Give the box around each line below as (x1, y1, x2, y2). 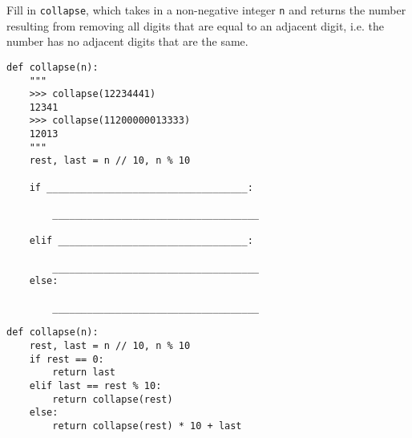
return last (52, 367, 116, 379)
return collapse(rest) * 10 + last (52, 420, 242, 432)
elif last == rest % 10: (29, 379, 162, 391)
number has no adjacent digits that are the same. (6, 33, 248, 50)
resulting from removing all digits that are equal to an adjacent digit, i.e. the (6, 17, 384, 34)
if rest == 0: (29, 353, 104, 365)
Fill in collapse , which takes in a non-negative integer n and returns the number (6, 2, 406, 18)
